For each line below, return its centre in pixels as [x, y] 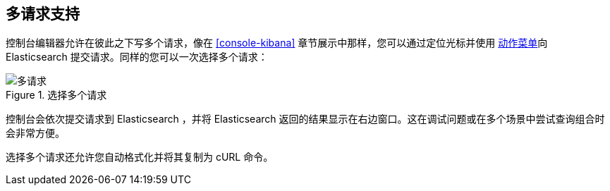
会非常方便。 [35, 133]
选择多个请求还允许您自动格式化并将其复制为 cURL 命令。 [140, 157]
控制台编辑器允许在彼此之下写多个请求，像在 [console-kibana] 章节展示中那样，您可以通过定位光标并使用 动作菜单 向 [277, 43]
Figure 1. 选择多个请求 [56, 95]
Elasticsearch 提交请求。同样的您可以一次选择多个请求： [137, 57]
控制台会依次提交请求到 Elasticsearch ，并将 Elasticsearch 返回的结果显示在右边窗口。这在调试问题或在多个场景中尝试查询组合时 [305, 119]
